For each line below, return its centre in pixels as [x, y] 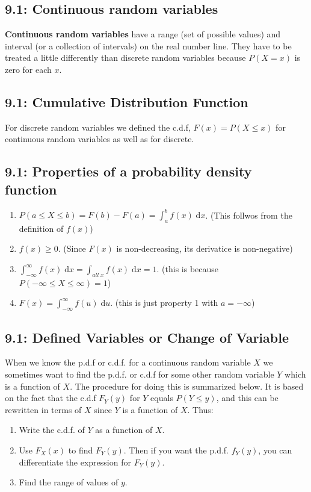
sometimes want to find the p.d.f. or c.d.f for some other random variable [140, 374]
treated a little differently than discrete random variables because [125, 58]
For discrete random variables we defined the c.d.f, [98, 127]
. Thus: [200, 409]
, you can [275, 450]
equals [162, 398]
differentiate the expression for [75, 462]
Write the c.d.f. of [52, 430]
